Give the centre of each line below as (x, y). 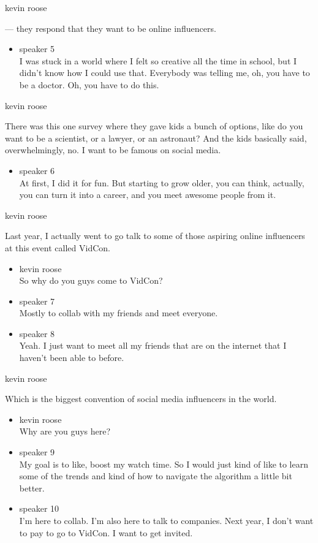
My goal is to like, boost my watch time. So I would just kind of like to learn (164, 464)
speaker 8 (37, 333)
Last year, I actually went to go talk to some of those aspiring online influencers (155, 236)
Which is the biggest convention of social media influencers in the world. (141, 399)
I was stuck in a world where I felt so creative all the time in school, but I (158, 60)
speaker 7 (37, 301)
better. (32, 488)
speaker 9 (37, 452)
